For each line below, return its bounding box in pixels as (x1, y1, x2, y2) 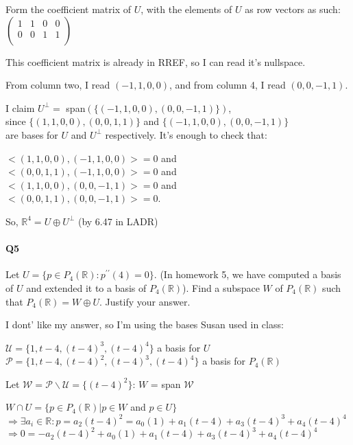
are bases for (5, 127, 58, 141)
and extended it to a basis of (26, 280, 147, 295)
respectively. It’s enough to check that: (105, 127, 267, 141)
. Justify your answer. (99, 294, 191, 308)
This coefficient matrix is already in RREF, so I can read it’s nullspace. (5, 54, 306, 69)
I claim (5, 100, 35, 115)
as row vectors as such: (245, 2, 341, 16)
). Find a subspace (182, 280, 260, 295)
